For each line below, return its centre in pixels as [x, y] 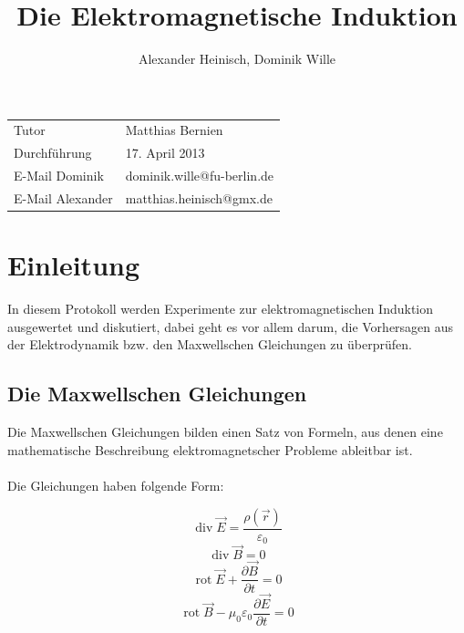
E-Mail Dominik [59, 176]
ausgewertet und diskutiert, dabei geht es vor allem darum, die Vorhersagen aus [231, 326]
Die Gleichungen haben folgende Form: [116, 485]
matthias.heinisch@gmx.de [199, 198]
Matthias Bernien [174, 130]
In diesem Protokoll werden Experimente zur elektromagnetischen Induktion [221, 309]
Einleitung [74, 265]
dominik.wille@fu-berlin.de [200, 176]
